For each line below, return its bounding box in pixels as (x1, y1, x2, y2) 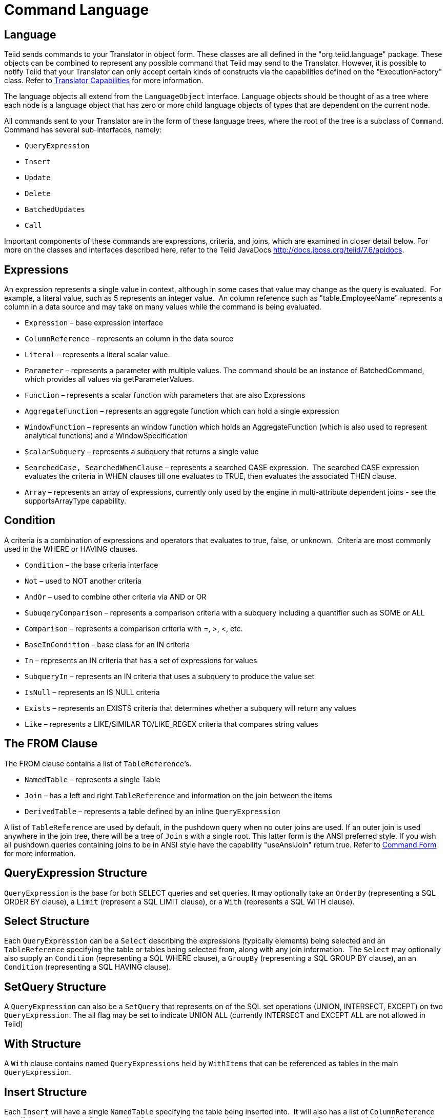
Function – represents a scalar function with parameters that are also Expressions (25, 391, 306, 400)
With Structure (4, 1037, 82, 1050)
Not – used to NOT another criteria (25, 576, 141, 585)
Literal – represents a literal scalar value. (25, 350, 170, 359)
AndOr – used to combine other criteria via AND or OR (25, 592, 207, 601)
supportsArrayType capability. (25, 496, 127, 506)
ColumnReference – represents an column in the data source (25, 334, 234, 343)
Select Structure (4, 914, 90, 928)
